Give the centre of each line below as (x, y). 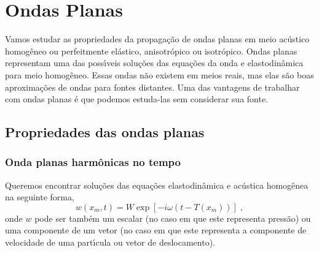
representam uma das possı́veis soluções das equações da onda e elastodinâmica (154, 63)
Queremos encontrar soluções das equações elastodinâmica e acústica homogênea (157, 185)
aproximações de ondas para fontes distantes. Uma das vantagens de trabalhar (152, 87)
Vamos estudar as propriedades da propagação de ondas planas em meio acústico (157, 39)
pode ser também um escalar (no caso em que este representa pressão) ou (173, 218)
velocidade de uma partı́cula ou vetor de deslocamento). (110, 242)
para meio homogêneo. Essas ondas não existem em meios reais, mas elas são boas (159, 74)
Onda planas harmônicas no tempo (93, 162)
